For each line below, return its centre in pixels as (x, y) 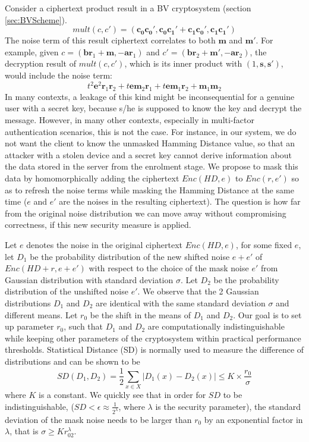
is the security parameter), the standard (228, 406)
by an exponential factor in (253, 419)
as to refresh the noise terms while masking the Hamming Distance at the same (149, 189)
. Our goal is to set (267, 314)
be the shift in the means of (141, 314)
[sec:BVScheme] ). (36, 19)
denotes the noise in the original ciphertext (105, 244)
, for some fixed (264, 244)
